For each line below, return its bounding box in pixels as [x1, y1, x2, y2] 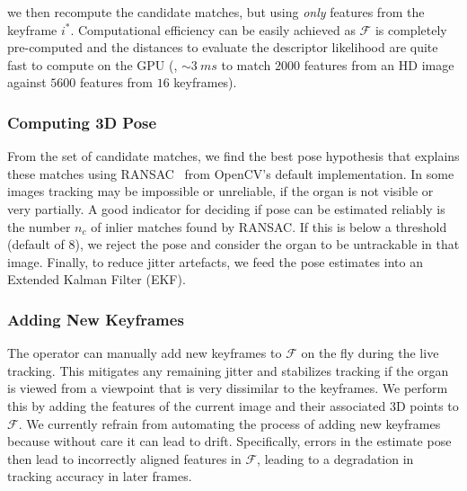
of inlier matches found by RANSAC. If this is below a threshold [91, 217, 447, 236]
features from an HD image [304, 55, 454, 74]
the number [7, 217, 71, 236]
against [7, 73, 47, 92]
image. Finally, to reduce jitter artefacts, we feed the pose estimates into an [7, 252, 423, 271]
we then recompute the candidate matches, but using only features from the [7, 3, 425, 21]
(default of [7, 235, 65, 254]
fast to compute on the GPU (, [7, 55, 178, 74]
